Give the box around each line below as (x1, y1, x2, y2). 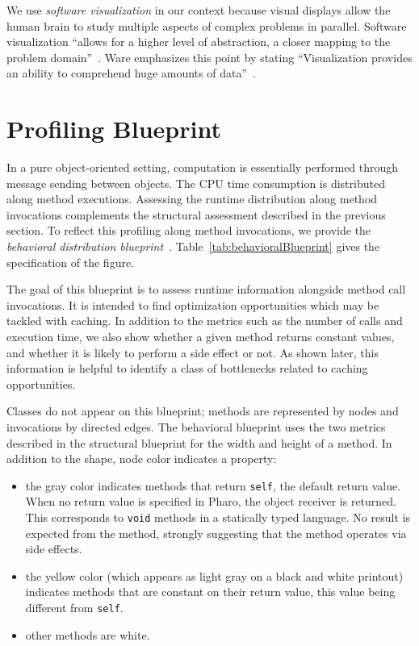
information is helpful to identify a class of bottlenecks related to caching (6, 360, 368, 377)
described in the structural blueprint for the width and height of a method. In (6, 434, 392, 451)
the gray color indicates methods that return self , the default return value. (25, 477, 401, 494)
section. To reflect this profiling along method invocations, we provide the (6, 222, 371, 239)
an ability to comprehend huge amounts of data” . (6, 65, 256, 81)
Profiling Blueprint (6, 112, 221, 145)
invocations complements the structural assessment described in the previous (6, 206, 386, 223)
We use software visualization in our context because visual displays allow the (6, 2, 391, 18)
